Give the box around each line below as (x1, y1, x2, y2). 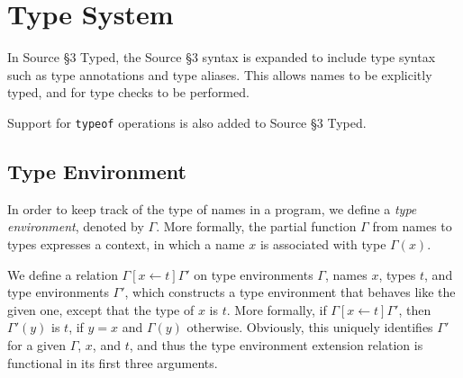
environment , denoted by (7, 217, 144, 236)
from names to (372, 217, 452, 236)
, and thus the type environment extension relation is (129, 335, 423, 354)
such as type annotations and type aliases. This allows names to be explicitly (7, 65, 432, 84)
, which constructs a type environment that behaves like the (124, 283, 456, 301)
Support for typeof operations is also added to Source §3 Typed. (7, 112, 367, 131)
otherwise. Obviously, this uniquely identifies (186, 318, 433, 337)
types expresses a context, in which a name (7, 234, 245, 253)
